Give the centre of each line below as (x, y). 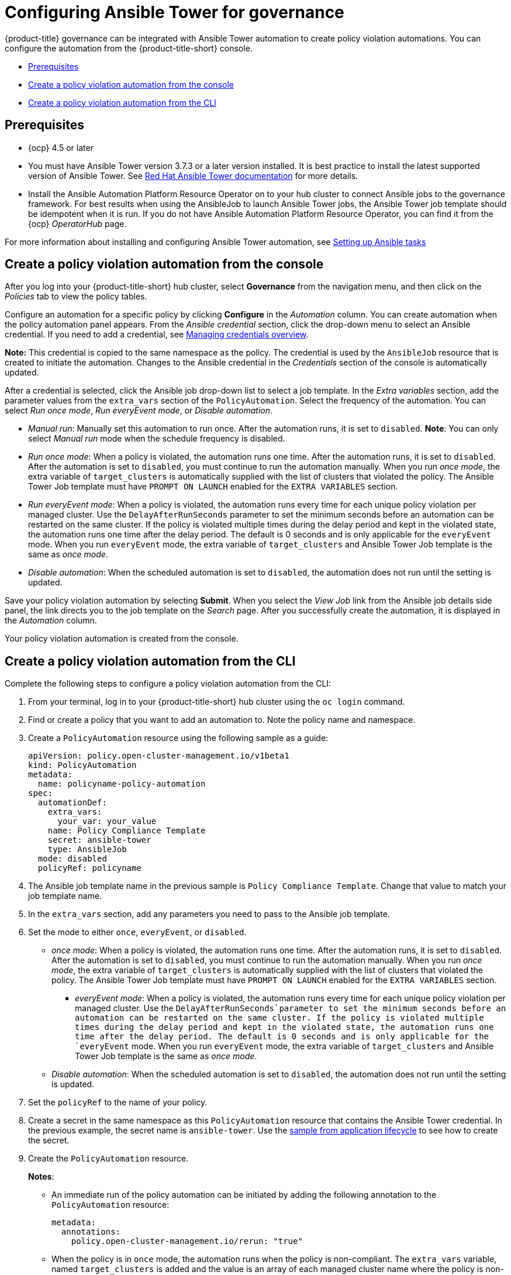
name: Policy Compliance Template (127, 831)
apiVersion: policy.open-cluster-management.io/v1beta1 (159, 756)
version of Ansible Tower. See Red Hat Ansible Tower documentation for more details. (193, 175)
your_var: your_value (107, 821)
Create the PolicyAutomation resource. (108, 1159)
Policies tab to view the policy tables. (76, 297)
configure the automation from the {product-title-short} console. (129, 48)
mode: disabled (72, 859)
